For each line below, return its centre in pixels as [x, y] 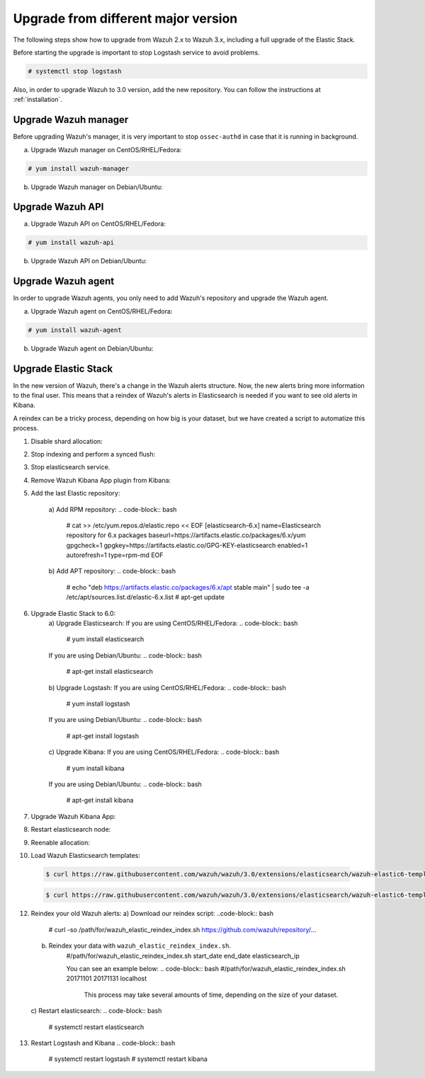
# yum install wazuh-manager [79, 168]
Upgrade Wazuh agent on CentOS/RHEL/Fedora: [102, 311]
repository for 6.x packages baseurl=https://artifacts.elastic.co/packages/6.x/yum [186, 535]
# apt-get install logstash [103, 735]
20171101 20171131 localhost [107, 979]
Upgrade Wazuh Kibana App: [73, 816]
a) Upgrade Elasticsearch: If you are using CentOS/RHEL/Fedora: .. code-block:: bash [173, 624]
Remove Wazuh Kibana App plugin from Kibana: [101, 480]
